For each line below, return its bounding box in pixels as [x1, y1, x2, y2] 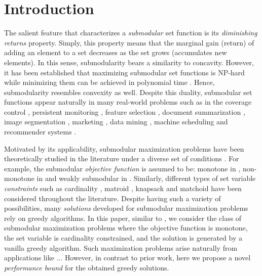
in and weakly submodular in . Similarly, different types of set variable [36, 173, 256, 183]
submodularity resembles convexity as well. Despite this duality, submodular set [4, 86, 252, 97]
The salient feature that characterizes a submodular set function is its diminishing [4, 27, 257, 38]
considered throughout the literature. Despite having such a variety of [4, 193, 221, 203]
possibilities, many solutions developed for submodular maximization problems [4, 203, 248, 213]
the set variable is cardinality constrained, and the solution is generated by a [4, 233, 242, 243]
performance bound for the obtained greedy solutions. [4, 262, 169, 272]
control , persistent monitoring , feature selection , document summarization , [4, 106, 245, 117]
